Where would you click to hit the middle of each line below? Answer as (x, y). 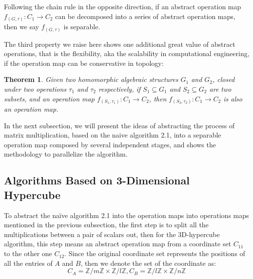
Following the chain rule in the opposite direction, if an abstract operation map (123, 6)
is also (233, 98)
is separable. (82, 27)
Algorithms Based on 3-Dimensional (97, 180)
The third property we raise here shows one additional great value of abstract (120, 44)
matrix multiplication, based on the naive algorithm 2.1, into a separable (113, 135)
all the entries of (28, 263)
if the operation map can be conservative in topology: (84, 63)
